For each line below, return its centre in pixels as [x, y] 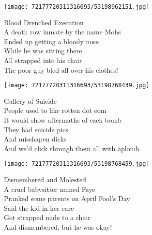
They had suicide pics [36, 129]
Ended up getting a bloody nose [51, 41]
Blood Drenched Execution [44, 22]
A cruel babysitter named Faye [50, 189]
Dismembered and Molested [45, 180]
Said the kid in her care [39, 208]
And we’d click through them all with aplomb [72, 148]
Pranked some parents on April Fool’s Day [67, 198]
